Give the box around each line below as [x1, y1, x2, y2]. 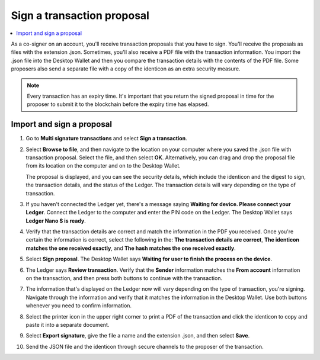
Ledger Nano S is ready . [25, 217, 86, 224]
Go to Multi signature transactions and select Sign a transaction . [25, 135, 187, 142]
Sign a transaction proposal [11, 9, 149, 22]
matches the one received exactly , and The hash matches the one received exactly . [25, 245, 236, 252]
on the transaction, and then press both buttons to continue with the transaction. [25, 275, 222, 282]
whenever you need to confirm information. [25, 302, 132, 309]
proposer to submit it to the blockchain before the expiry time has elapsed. [27, 101, 209, 108]
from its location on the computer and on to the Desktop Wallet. [25, 162, 181, 169]
